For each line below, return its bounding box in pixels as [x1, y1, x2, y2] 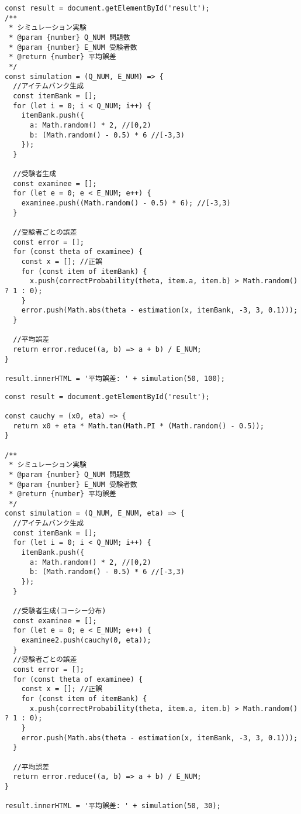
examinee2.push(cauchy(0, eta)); [21, 636, 151, 644]
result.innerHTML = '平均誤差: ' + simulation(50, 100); [5, 374, 225, 383]
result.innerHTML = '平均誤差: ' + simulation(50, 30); [5, 802, 221, 810]
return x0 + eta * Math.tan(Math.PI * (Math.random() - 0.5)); [13, 421, 264, 430]
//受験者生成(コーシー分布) [13, 607, 106, 616]
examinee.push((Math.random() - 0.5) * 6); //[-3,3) [21, 199, 231, 208]
